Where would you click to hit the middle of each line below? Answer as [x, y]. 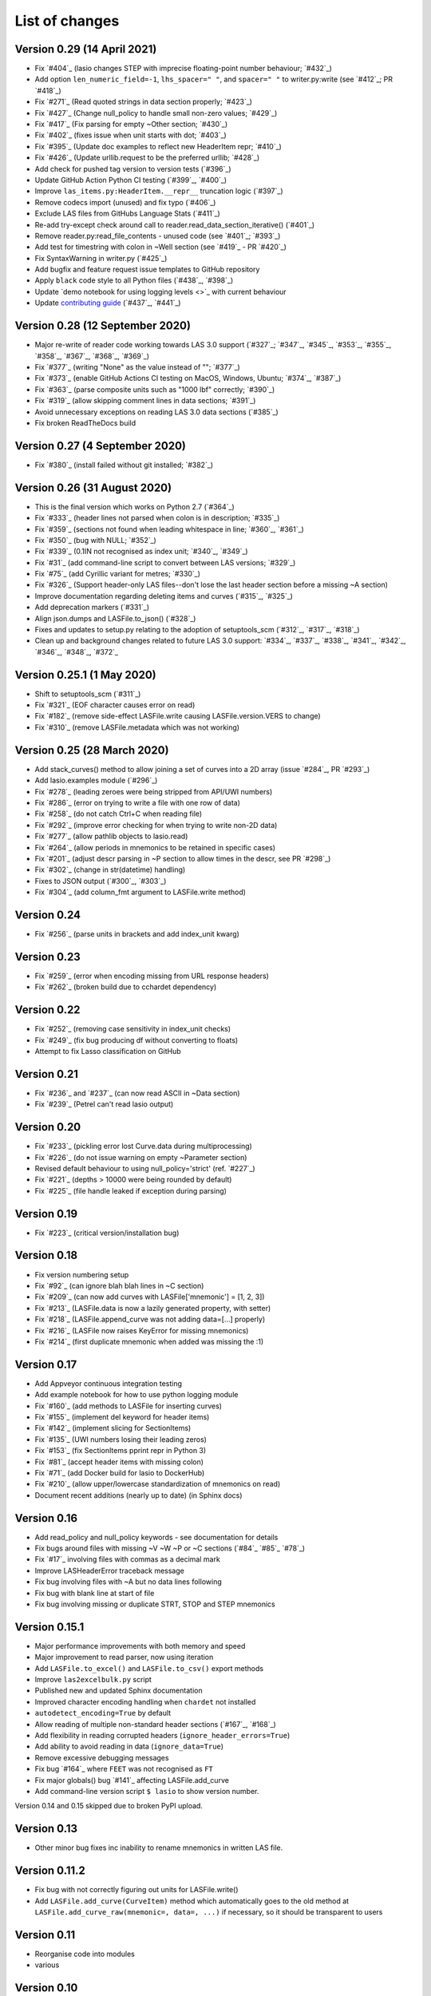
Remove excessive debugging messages [102, 1757]
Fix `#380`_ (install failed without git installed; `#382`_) [124, 465]
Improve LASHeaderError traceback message [110, 1570]
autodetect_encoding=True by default [103, 1713]
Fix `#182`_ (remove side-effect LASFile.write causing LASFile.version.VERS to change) [178, 716]
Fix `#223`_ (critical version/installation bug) [107, 1233]
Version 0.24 [48, 915]
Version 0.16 [46, 1518]
